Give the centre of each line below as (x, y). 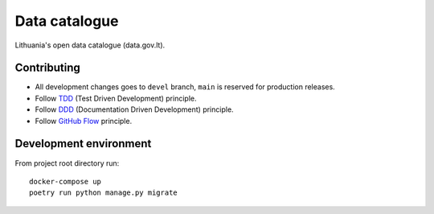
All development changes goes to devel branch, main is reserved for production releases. (185, 87)
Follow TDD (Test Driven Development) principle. (116, 98)
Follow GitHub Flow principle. (84, 121)
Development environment (83, 144)
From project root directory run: (67, 163)
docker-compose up (66, 181)
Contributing (47, 68)
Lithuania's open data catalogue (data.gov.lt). (90, 45)
